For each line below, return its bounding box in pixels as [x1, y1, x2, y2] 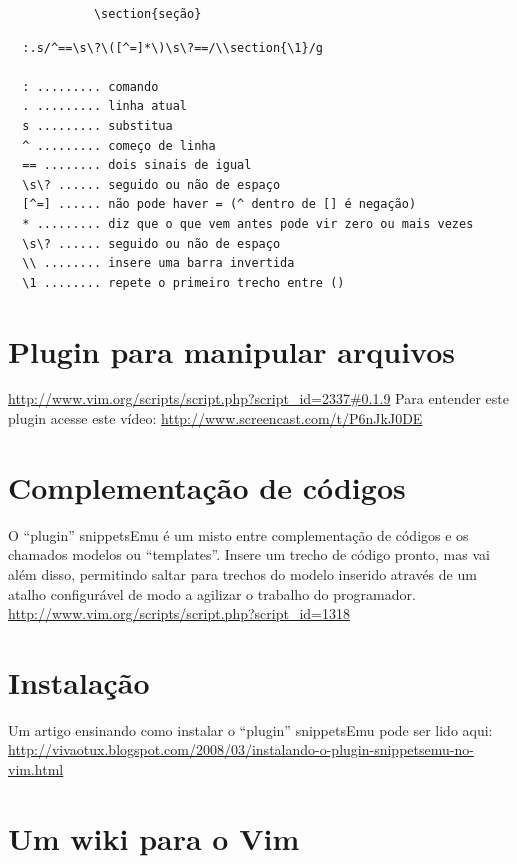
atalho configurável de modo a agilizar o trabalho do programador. [8, 583, 416, 604]
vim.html [8, 759, 64, 780]
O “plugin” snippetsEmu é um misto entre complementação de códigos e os [8, 524, 469, 545]
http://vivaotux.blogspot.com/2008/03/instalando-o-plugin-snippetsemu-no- [8, 739, 474, 760]
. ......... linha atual [22, 99, 187, 114]
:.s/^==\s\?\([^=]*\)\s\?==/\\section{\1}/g [22, 40, 323, 55]
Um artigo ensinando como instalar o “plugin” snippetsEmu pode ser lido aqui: [8, 719, 493, 740]
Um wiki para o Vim [8, 817, 300, 858]
